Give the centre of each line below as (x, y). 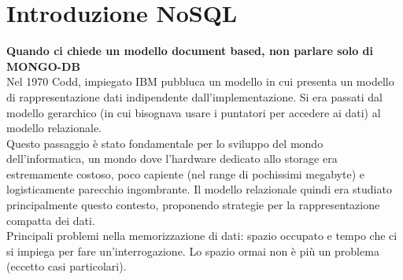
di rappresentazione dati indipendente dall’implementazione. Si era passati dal (194, 96)
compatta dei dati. (51, 220)
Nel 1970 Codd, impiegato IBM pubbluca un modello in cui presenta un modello (200, 81)
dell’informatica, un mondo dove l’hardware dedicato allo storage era (172, 158)
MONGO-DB (43, 66)
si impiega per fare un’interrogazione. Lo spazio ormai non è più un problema (193, 251)
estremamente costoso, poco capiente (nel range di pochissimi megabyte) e (185, 173)
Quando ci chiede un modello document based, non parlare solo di (190, 51)
